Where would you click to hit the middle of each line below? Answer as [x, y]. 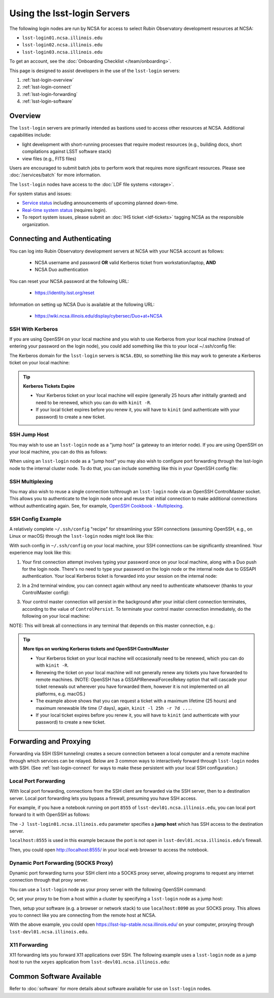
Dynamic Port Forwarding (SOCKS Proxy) [61, 863]
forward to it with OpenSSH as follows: [50, 815]
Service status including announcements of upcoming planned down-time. [100, 203]
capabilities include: [30, 135]
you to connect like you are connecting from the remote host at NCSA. [83, 915]
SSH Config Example [36, 519]
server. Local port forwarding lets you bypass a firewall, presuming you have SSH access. [103, 798]
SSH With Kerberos [34, 329]
